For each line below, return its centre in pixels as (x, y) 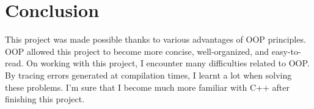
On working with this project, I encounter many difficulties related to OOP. (168, 63)
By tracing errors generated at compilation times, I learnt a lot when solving (148, 75)
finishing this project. (45, 99)
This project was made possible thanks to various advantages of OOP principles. (155, 39)
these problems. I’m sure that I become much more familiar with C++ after (147, 87)
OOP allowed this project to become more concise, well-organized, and (137, 51)
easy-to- (286, 51)
